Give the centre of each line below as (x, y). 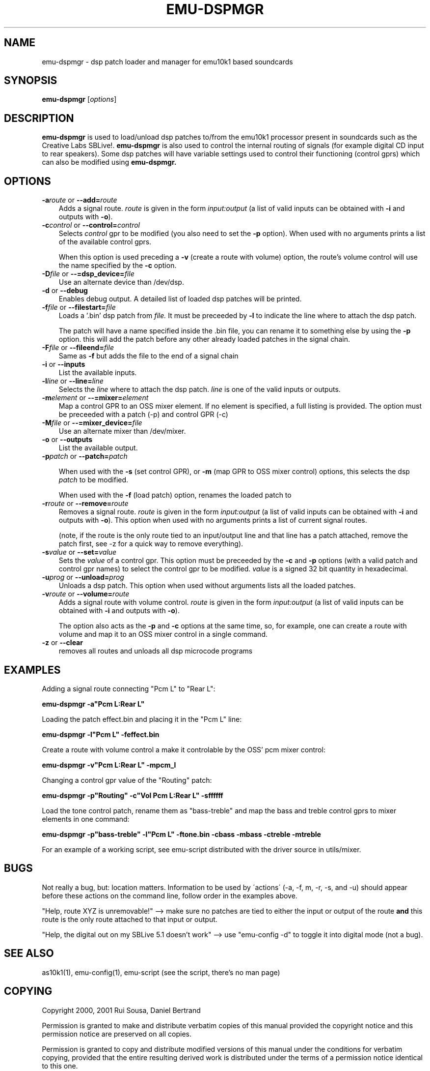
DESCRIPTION (39, 118)
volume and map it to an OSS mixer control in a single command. (163, 634)
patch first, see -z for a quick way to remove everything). (151, 544)
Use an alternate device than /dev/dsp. (121, 282)
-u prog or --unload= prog (83, 577)
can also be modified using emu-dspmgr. (109, 162)
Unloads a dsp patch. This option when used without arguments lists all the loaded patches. (207, 586)
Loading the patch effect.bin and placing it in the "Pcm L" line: (142, 719)
